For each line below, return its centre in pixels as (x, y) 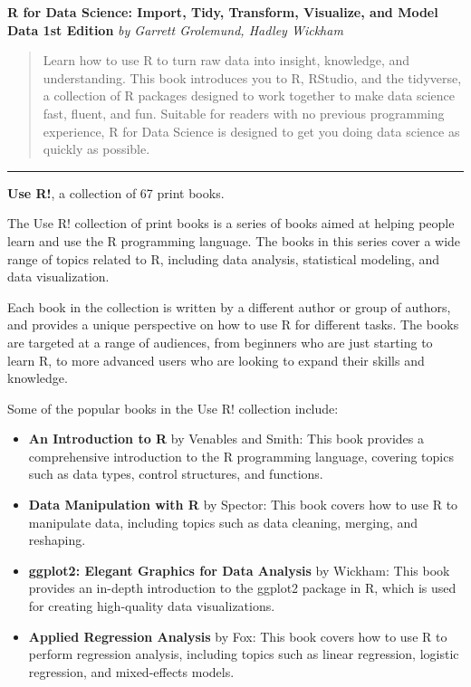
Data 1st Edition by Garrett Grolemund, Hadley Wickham (175, 29)
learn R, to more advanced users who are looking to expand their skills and (216, 360)
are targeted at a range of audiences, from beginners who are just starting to (220, 342)
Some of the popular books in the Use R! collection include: (173, 408)
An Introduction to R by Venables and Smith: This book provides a (226, 439)
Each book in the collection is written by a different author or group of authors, (229, 306)
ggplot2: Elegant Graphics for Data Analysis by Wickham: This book (239, 570)
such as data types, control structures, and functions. (176, 474)
